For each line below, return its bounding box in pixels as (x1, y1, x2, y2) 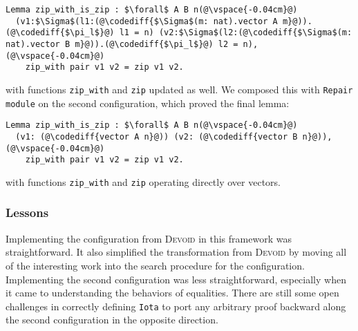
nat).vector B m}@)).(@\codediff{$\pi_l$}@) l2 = (6, 39, 238, 49)
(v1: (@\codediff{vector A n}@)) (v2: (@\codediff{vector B (15, 131, 298, 142)
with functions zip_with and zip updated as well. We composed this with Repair (6, 82, 353, 96)
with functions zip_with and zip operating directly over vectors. (6, 174, 281, 189)
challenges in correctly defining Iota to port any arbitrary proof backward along (6, 299, 346, 313)
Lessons (6, 204, 49, 221)
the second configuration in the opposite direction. (6, 312, 218, 327)
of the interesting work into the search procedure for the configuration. (6, 258, 305, 272)
